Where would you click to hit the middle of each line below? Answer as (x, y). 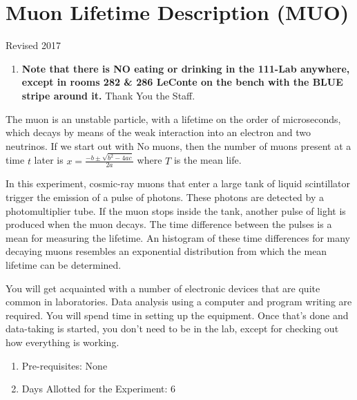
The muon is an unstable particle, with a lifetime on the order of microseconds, (173, 118)
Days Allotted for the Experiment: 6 (99, 389)
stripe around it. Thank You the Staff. (108, 95)
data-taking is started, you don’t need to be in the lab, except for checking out (172, 328)
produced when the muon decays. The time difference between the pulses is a (169, 224)
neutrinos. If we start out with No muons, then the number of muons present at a (178, 145)
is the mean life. (208, 160)
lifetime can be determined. (64, 265)
